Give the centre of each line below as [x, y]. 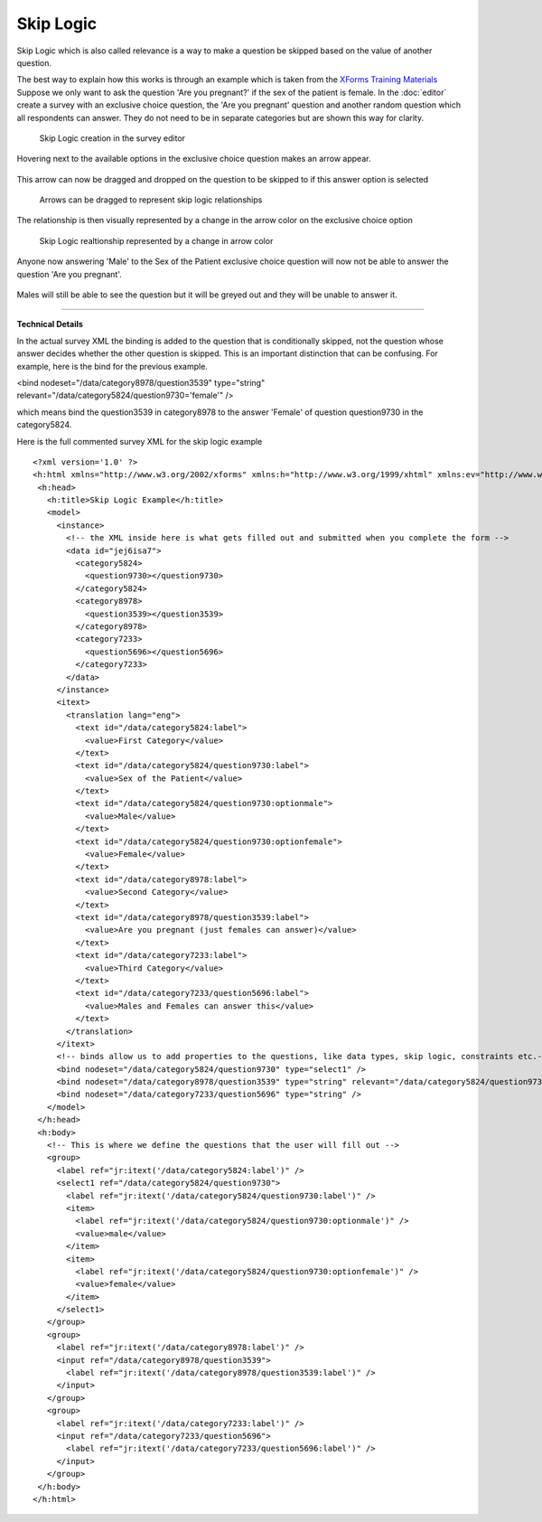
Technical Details [50, 324]
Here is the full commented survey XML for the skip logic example [140, 441]
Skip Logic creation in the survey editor [112, 138]
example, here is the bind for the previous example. [112, 366]
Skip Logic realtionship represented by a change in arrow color [156, 240]
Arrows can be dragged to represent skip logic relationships [151, 200]
